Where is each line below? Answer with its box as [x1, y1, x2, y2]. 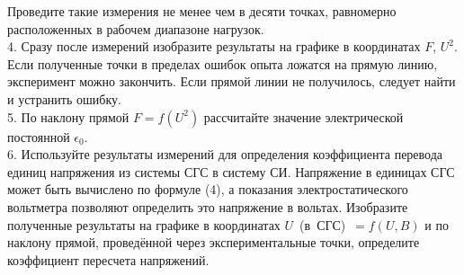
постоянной [7, 127, 70, 146]
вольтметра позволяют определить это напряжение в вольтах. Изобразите [7, 197, 408, 216]
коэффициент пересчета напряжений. [7, 250, 210, 269]
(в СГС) [299, 215, 346, 234]
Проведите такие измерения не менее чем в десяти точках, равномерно [7, 2, 397, 20]
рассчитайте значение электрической [203, 107, 404, 126]
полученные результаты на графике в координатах [7, 215, 281, 234]
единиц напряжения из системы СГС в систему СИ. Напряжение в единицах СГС [7, 162, 455, 181]
